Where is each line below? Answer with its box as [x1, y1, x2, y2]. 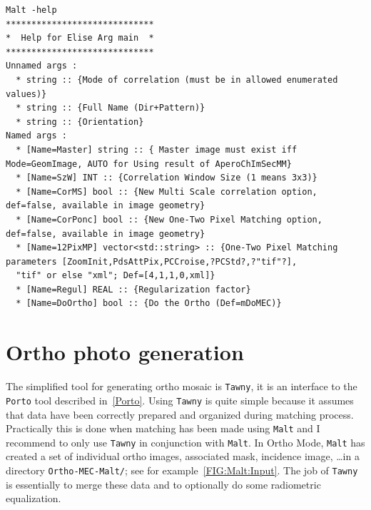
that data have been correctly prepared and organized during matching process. [6, 407, 354, 422]
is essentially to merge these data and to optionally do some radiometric [6, 476, 321, 491]
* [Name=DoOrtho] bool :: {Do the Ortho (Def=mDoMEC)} [16, 298, 282, 309]
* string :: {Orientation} [16, 116, 144, 127]
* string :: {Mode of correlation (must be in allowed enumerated [16, 74, 338, 85]
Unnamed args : [6, 61, 78, 71]
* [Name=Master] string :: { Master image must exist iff [16, 144, 298, 155]
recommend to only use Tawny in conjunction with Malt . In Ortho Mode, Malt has [6, 434, 365, 449]
